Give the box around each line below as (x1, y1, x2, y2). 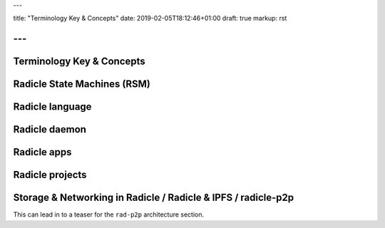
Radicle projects (13, 169, 87, 181)
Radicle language (13, 100, 92, 113)
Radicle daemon (13, 123, 87, 135)
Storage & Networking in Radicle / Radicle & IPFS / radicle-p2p (13, 192, 294, 204)
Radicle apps (13, 146, 72, 158)
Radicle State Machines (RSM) (13, 78, 151, 90)
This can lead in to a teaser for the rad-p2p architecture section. (13, 210, 205, 219)
